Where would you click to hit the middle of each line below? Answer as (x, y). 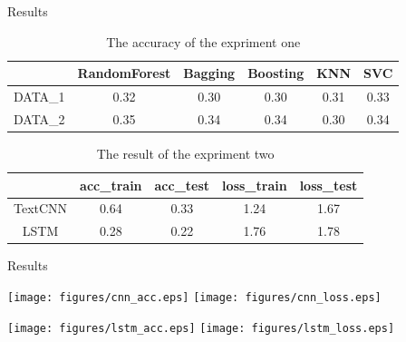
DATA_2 (39, 118)
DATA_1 (39, 97)
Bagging (209, 73)
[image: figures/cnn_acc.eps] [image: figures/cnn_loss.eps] (194, 297)
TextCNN (41, 208)
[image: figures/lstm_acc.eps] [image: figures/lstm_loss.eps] (201, 328)
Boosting (276, 73)
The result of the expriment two (185, 153)
